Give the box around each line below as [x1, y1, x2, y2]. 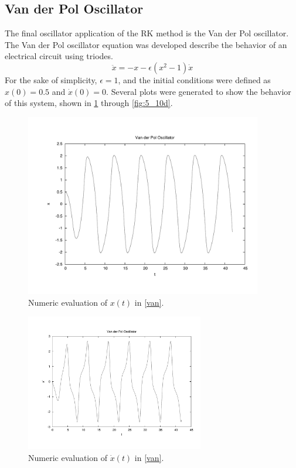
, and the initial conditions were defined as [118, 73, 271, 86]
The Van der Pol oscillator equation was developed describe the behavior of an [5, 38, 287, 50]
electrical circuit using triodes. [5, 50, 113, 62]
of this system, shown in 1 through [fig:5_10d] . [5, 97, 173, 109]
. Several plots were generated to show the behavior [106, 85, 291, 97]
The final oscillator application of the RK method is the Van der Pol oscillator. [5, 27, 289, 39]
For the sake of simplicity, [5, 73, 97, 86]
